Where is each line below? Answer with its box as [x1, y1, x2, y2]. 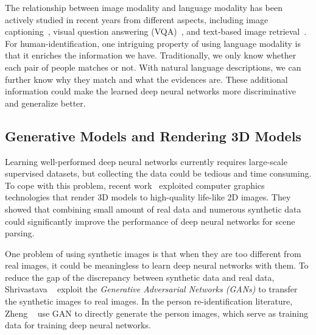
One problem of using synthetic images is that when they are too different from [5, 247, 301, 259]
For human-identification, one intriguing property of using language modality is [5, 37, 301, 49]
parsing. [5, 227, 35, 239]
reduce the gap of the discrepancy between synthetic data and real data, [5, 270, 275, 283]
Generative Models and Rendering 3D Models [5, 126, 301, 145]
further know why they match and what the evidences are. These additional [5, 72, 288, 85]
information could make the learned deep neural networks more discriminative [5, 85, 296, 97]
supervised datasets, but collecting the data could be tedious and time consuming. [5, 167, 312, 180]
